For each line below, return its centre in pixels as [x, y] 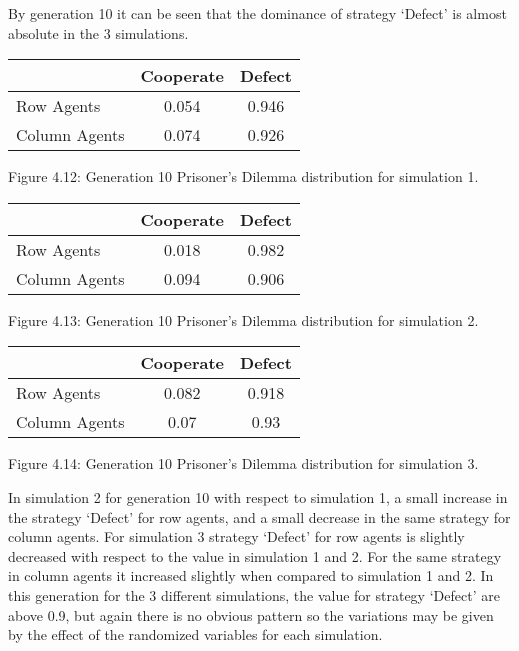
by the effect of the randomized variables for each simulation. [195, 634]
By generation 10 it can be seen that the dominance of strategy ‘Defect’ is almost [257, 13]
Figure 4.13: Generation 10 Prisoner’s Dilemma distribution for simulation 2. [243, 319]
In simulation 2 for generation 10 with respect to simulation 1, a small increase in [258, 496]
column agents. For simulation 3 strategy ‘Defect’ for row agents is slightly [236, 536]
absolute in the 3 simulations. [98, 32]
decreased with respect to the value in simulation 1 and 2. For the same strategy [255, 555]
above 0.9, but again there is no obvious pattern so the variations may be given [251, 614]
